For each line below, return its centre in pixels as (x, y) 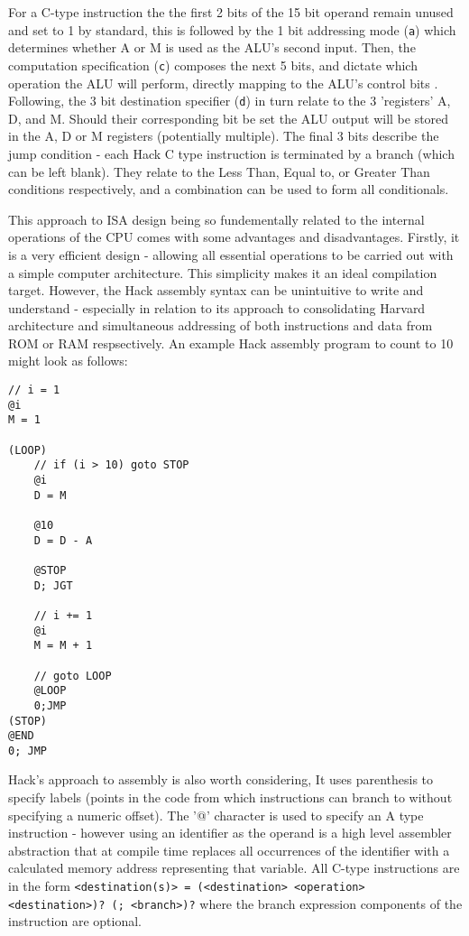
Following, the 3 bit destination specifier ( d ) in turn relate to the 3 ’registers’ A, (230, 101)
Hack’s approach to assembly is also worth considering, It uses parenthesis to (221, 779)
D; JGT (53, 585)
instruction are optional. (75, 921)
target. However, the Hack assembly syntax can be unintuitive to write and (216, 290)
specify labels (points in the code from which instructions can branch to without (230, 797)
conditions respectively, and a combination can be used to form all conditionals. (229, 189)
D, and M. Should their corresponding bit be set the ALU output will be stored (229, 118)
